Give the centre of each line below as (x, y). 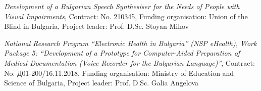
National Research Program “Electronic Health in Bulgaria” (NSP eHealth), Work (130, 43)
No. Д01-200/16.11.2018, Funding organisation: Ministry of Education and (119, 73)
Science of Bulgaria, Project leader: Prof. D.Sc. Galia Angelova (101, 83)
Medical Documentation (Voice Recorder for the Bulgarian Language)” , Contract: (129, 62)
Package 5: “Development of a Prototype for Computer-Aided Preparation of (122, 53)
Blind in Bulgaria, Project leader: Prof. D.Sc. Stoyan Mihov (96, 26)
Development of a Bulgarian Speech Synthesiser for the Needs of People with (122, 6)
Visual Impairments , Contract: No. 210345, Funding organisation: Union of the (126, 16)
